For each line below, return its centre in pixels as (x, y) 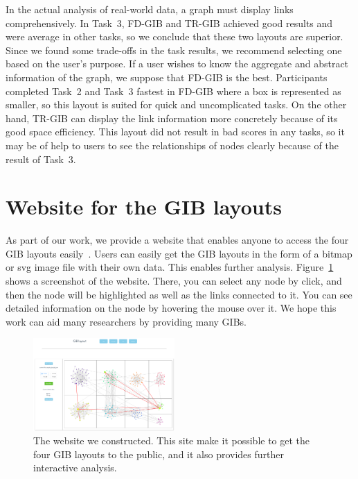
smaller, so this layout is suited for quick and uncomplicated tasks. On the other (176, 104)
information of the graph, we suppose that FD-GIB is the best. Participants (167, 77)
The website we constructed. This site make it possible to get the (172, 440)
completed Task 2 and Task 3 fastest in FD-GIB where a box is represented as (173, 91)
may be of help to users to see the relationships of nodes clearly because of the (172, 145)
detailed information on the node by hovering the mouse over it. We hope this (171, 308)
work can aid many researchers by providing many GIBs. (126, 321)
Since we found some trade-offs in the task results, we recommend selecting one (174, 50)
